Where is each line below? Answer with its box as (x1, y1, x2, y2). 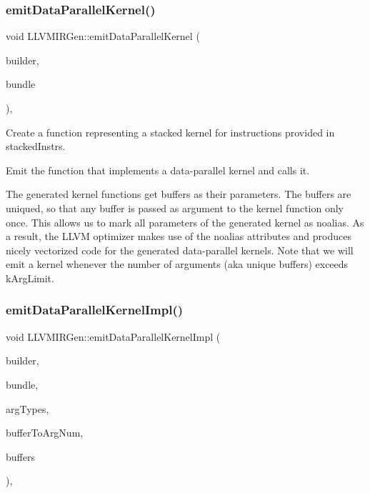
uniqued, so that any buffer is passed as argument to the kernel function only (6, 200, 344, 215)
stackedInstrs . (6, 139, 66, 154)
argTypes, (6, 401, 49, 416)
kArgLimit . (6, 270, 54, 285)
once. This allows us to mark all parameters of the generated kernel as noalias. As (6, 214, 364, 229)
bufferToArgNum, (6, 425, 84, 440)
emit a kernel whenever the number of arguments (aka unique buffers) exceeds (6, 257, 349, 272)
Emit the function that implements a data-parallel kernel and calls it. (6, 162, 310, 177)
